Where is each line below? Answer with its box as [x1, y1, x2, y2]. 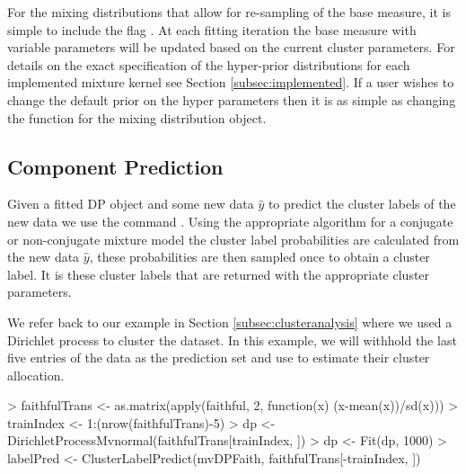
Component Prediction [7, 152, 224, 180]
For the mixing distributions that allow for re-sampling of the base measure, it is [7, 3, 451, 21]
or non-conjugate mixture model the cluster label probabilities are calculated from [7, 229, 460, 248]
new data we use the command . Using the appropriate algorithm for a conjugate [7, 211, 453, 230]
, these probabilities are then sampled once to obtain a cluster [89, 247, 430, 266]
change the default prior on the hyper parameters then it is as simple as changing [7, 90, 456, 109]
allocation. [7, 365, 65, 384]
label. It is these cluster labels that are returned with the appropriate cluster [7, 264, 430, 283]
